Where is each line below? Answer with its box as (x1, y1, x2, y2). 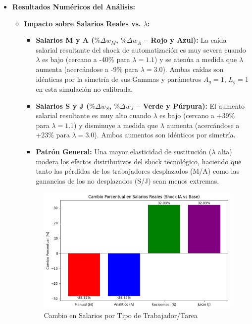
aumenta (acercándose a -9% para (36, 64, 139, 74)
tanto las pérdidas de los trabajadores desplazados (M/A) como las (36, 166, 239, 176)
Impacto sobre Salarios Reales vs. (24, 18, 141, 28)
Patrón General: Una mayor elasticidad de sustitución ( (36, 146, 212, 156)
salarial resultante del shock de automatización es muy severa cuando (36, 44, 246, 55)
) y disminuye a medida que (74, 120, 158, 130)
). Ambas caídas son (162, 64, 224, 74)
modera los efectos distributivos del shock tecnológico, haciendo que (36, 156, 242, 166)
